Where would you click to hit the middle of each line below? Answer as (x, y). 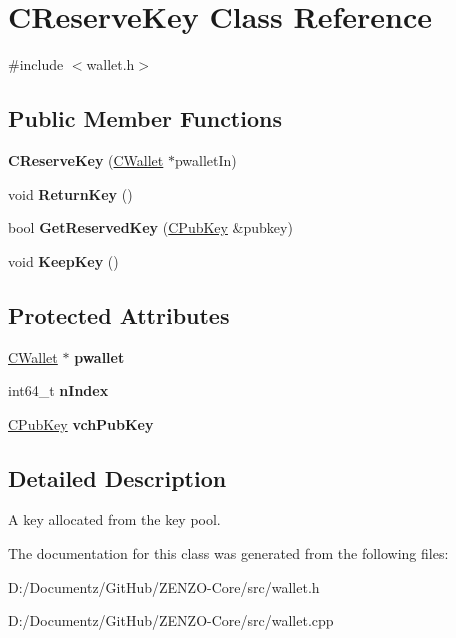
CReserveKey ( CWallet (86, 159)
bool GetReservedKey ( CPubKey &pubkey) (150, 227)
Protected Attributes (119, 314)
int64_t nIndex (58, 390)
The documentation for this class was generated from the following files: (228, 553)
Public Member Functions (145, 118)
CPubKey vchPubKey (81, 423)
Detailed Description (117, 477)
